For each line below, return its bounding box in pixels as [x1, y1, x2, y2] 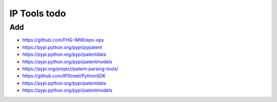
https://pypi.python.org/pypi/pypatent [22, 44, 103, 50]
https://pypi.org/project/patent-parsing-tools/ [22, 66, 119, 72]
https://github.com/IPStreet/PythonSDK [22, 73, 106, 79]
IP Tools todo [9, 8, 66, 19]
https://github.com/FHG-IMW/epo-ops [22, 37, 104, 43]
